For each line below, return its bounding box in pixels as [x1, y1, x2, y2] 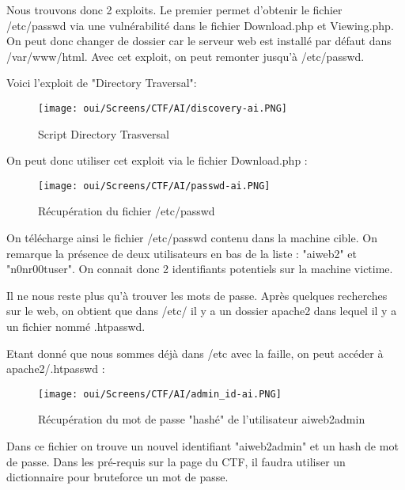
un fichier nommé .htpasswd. [6, 318, 146, 335]
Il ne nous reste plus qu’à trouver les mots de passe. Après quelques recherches [6, 287, 388, 303]
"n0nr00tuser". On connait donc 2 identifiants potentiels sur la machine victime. [6, 260, 393, 277]
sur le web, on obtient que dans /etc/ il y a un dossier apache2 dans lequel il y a [6, 302, 397, 319]
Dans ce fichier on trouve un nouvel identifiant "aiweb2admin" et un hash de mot [6, 438, 399, 454]
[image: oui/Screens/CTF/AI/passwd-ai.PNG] [38, 180, 271, 192]
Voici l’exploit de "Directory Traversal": [6, 74, 197, 91]
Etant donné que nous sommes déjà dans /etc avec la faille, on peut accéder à [6, 344, 384, 361]
